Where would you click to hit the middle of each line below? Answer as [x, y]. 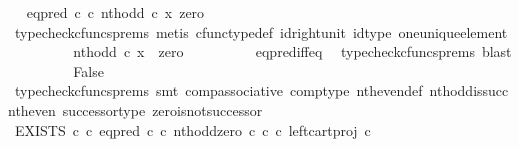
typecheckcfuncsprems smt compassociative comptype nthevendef [218, 90]
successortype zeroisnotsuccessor [162, 109]
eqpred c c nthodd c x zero [115, 12]
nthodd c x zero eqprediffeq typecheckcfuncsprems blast [292, 51]
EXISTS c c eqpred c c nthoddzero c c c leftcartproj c [192, 129]
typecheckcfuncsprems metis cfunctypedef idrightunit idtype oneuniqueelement [261, 31]
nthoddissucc [469, 90]
